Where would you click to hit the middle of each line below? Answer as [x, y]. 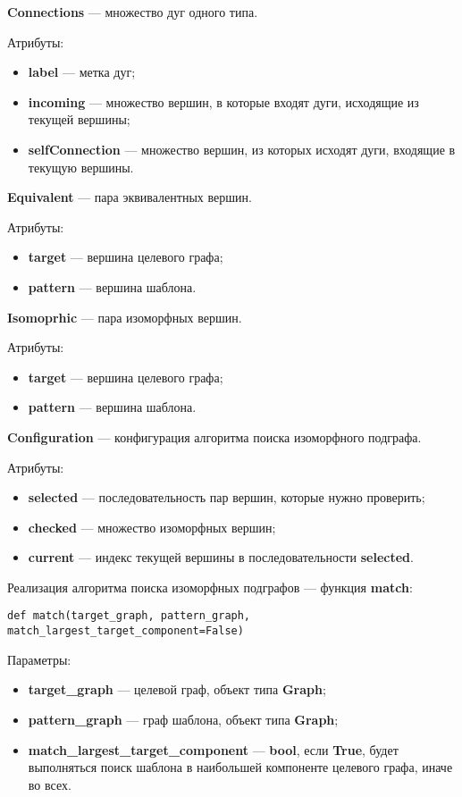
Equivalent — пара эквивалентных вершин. [130, 197]
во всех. [50, 784]
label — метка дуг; [82, 72]
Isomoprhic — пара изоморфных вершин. [125, 317]
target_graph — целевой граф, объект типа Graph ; [177, 689]
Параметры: [39, 659]
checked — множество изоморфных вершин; [152, 527]
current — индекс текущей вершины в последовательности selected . [221, 557]
